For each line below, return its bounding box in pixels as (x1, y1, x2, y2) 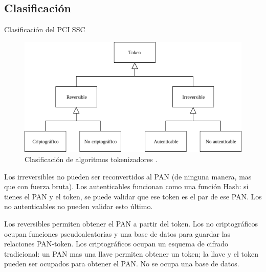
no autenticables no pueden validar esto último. (4, 201, 153, 212)
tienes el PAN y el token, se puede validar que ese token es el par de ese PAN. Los (4, 191, 262, 201)
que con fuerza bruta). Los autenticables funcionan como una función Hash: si (4, 181, 249, 192)
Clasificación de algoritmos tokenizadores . (25, 154, 158, 165)
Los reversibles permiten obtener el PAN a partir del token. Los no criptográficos (4, 218, 258, 229)
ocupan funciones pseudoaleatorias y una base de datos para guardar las (4, 228, 231, 239)
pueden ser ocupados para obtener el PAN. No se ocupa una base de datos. (4, 258, 239, 269)
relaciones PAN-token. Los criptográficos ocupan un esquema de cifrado (4, 238, 228, 249)
